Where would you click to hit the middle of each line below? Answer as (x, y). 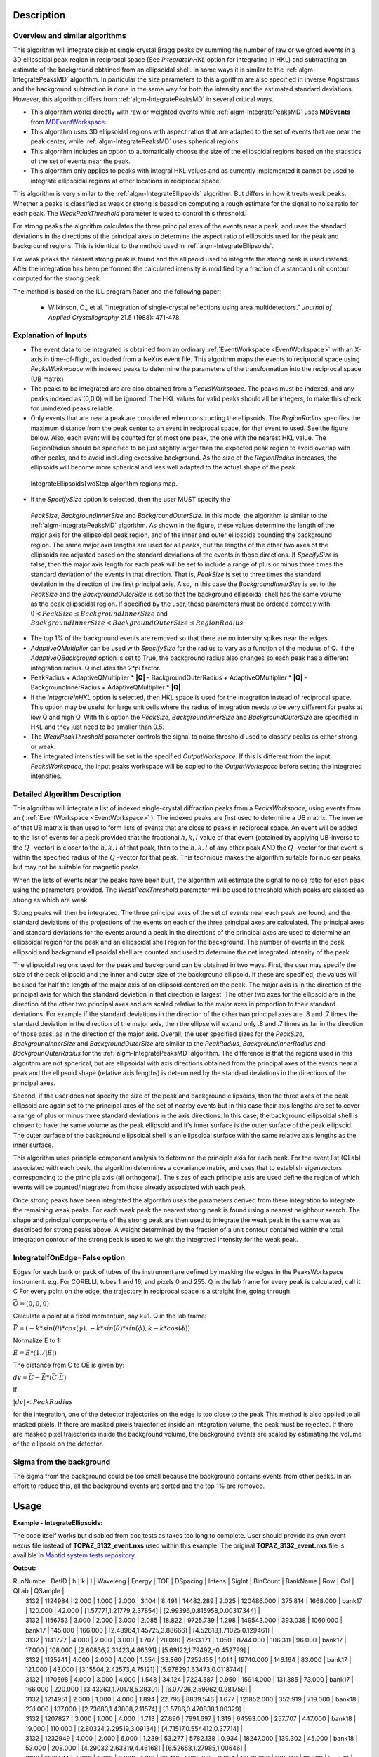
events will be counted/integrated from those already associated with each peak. (130, 1187)
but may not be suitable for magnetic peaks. (77, 867)
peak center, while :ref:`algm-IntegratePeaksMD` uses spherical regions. (135, 141)
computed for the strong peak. (57, 278)
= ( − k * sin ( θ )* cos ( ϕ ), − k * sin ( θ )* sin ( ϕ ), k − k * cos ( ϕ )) (105, 1328)
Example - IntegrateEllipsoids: (58, 1522)
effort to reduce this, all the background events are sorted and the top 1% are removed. (139, 1486)
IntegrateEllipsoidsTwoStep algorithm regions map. (104, 483)
